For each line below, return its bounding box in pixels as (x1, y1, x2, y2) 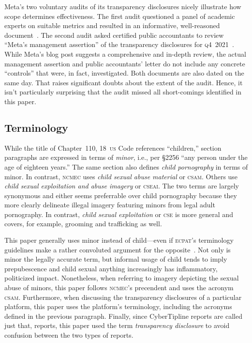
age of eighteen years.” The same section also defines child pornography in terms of (4, 161, 248, 171)
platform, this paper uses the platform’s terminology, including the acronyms (4, 301, 232, 312)
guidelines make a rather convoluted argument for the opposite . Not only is (4, 244, 231, 254)
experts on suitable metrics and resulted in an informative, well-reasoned (4, 20, 220, 31)
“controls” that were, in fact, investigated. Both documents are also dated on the (4, 68, 244, 78)
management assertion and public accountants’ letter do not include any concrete (4, 58, 245, 68)
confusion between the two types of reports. (4, 330, 133, 340)
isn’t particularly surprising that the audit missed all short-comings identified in (4, 87, 242, 97)
